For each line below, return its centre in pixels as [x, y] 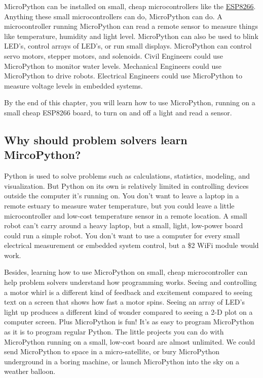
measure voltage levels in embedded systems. [73, 85]
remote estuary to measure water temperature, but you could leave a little [119, 205]
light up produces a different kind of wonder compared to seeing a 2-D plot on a [128, 311]
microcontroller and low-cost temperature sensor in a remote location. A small [126, 215]
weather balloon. [30, 371]
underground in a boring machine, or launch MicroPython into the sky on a [122, 361]
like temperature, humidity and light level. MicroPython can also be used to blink [131, 36]
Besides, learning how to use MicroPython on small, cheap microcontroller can [126, 272]
